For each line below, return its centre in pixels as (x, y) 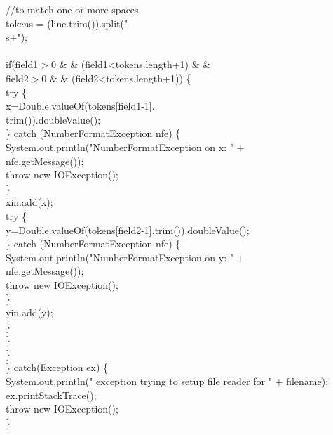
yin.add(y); (29, 312)
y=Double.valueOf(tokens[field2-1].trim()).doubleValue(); (128, 229)
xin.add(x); (29, 202)
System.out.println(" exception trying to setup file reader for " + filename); (167, 381)
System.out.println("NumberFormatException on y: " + (125, 257)
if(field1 (22, 64)
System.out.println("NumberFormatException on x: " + (125, 147)
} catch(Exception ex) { (57, 367)
